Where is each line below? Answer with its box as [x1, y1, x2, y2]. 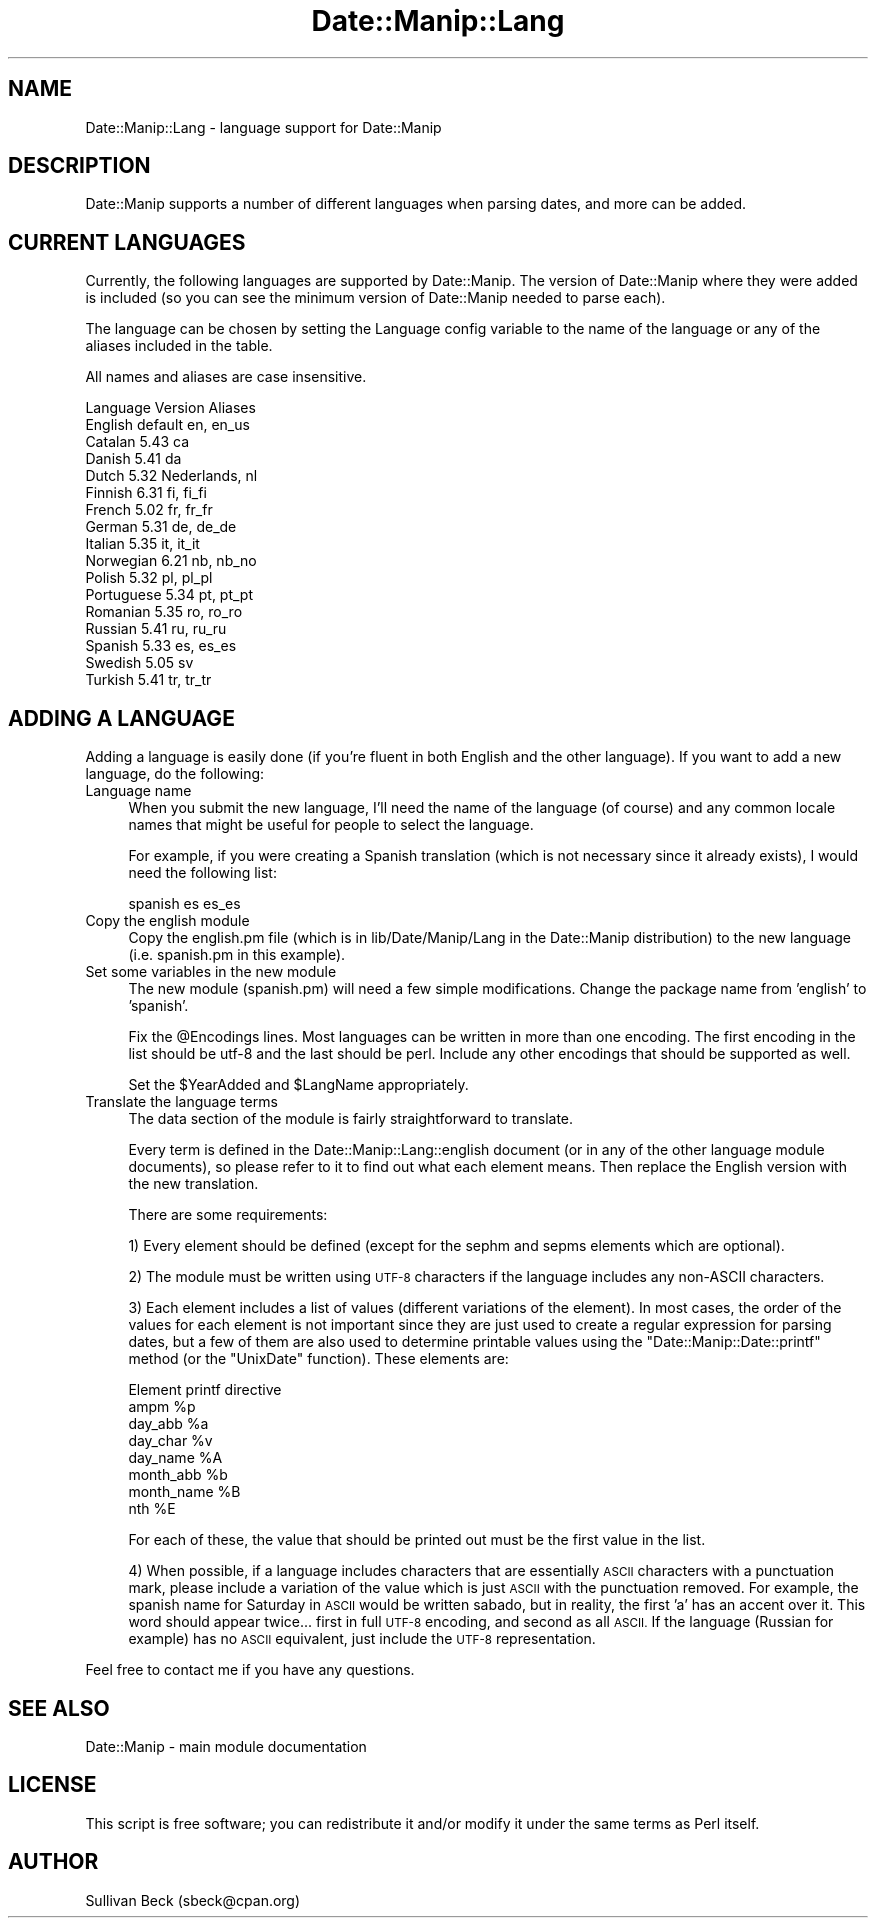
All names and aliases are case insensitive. [85, 368, 367, 386]
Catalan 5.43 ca [85, 433, 190, 451]
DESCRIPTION [8, 153, 151, 179]
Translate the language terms [85, 1093, 278, 1111]
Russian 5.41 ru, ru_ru [85, 620, 227, 638]
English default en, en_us [85, 416, 250, 434]
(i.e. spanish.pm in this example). [128, 946, 346, 964]
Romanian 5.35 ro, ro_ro [85, 603, 243, 621]
